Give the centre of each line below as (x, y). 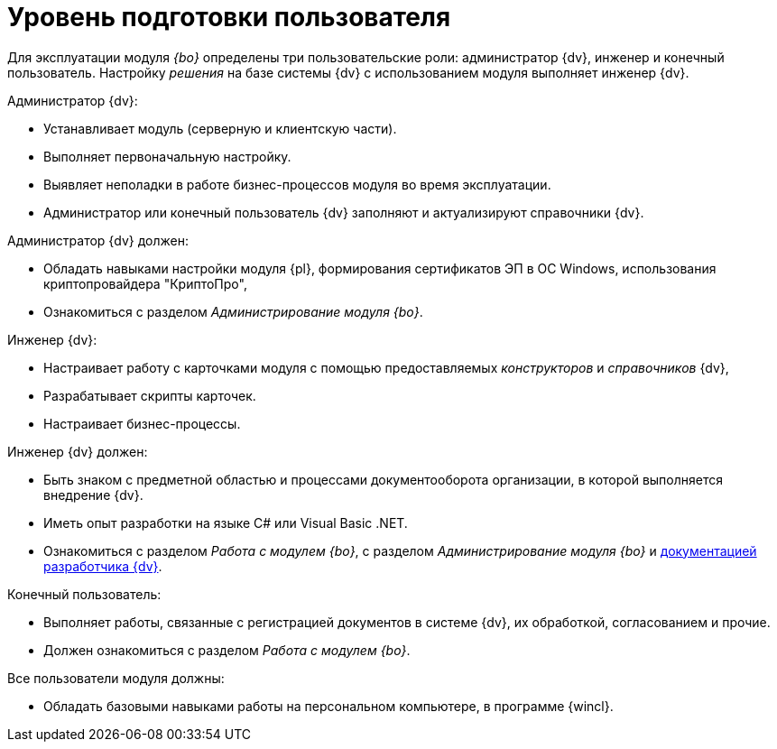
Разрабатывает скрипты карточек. (150, 395)
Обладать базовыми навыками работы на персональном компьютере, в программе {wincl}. (328, 706)
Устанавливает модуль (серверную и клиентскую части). (220, 128)
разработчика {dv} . (103, 566)
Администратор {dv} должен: (98, 240)
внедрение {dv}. (93, 495)
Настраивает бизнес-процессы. (142, 423)
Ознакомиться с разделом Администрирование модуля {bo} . (233, 311)
